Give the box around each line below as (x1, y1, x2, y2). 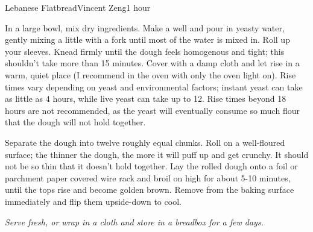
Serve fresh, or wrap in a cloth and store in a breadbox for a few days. (5, 215, 264, 228)
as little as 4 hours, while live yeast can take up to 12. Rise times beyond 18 (5, 92, 286, 105)
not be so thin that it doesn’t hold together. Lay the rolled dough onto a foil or (5, 160, 298, 172)
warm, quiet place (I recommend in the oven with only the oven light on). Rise (5, 68, 296, 81)
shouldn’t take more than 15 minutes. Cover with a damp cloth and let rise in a (5, 57, 300, 69)
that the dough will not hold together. (5, 116, 146, 128)
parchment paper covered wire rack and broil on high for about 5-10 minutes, (5, 171, 291, 184)
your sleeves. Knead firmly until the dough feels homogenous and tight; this (5, 45, 285, 57)
